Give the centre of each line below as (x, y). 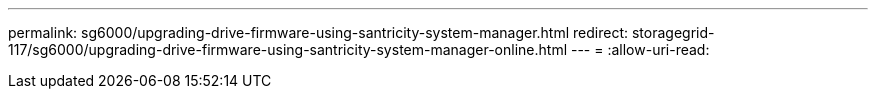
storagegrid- (673, 32)
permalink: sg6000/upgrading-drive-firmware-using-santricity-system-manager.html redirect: (318, 32)
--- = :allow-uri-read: (640, 49)
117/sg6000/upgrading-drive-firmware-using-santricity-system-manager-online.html (288, 49)
